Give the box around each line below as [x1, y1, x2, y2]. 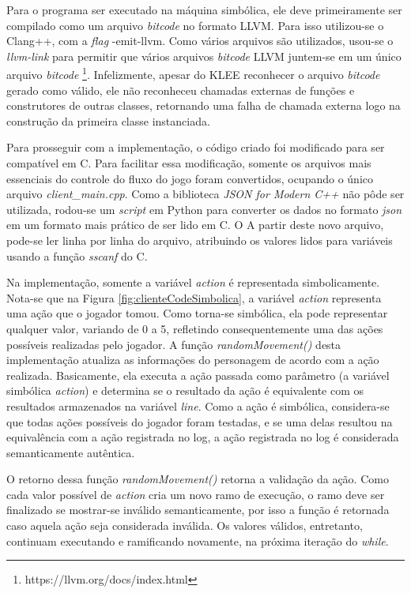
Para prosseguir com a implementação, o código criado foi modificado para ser [6, 139, 385, 156]
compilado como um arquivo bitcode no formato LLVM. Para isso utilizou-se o [6, 17, 384, 33]
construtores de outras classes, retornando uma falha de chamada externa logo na [6, 97, 401, 114]
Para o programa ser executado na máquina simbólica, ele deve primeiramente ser [6, 2, 402, 17]
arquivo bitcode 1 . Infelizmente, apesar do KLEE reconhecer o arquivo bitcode [6, 64, 380, 83]
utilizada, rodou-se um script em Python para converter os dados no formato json [6, 201, 402, 217]
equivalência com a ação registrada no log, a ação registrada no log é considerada [6, 429, 399, 445]
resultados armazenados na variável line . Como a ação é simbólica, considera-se [6, 397, 390, 414]
